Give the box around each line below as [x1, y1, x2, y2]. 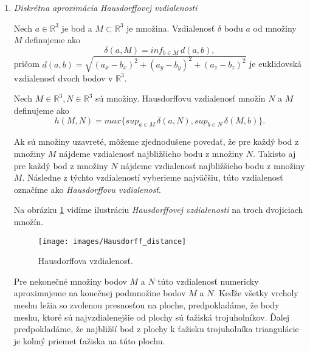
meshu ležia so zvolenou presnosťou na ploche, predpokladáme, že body [13, 298, 280, 311]
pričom [13, 57, 40, 70]
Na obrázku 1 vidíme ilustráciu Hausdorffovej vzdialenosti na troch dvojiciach [13, 203, 303, 216]
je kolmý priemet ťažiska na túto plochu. [13, 334, 165, 347]
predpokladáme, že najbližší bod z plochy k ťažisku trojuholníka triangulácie [13, 322, 299, 335]
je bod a [61, 21, 92, 34]
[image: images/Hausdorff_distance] [38, 237, 187, 246]
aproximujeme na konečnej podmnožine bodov [13, 287, 186, 299]
